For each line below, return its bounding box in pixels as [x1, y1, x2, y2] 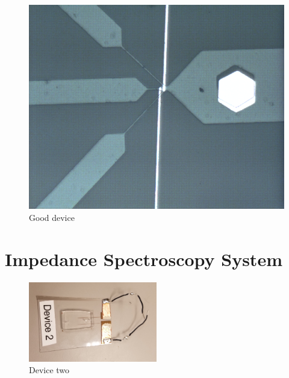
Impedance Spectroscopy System [5, 246, 282, 271]
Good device [29, 211, 75, 223]
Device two [29, 364, 70, 376]
